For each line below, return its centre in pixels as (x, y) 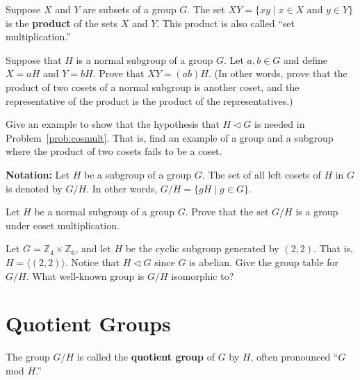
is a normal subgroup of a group (145, 59)
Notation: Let (38, 174)
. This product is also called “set (226, 23)
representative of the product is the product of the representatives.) (149, 100)
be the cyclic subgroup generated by (202, 248)
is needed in (280, 124)
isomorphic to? (203, 275)
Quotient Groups (88, 323)
